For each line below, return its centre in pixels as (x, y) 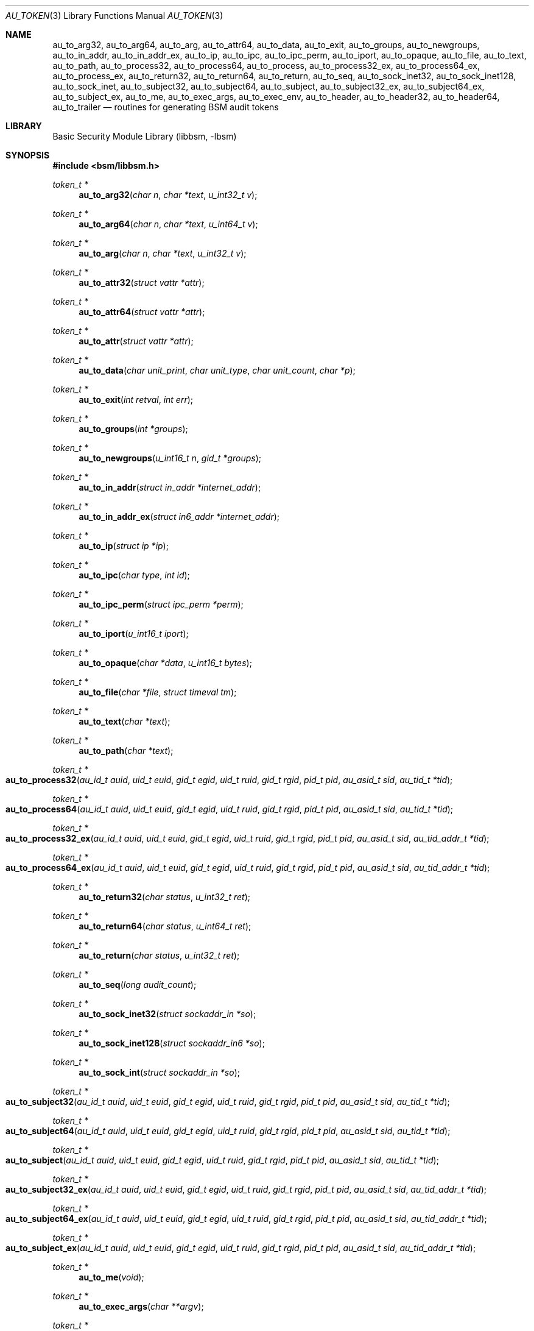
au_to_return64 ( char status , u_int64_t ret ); (165, 926)
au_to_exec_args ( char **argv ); (141, 1306)
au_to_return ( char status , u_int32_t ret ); (159, 955)
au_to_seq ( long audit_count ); (138, 985)
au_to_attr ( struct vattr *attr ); (136, 341)
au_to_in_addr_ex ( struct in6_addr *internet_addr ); (179, 516)
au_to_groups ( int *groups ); (133, 429)
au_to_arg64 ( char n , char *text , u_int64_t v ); (168, 224)
